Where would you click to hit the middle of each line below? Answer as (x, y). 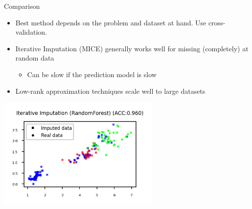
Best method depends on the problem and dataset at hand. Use (111, 22)
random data (35, 58)
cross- (217, 22)
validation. (31, 32)
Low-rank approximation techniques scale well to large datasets (110, 91)
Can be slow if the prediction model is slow (92, 74)
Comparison (22, 6)
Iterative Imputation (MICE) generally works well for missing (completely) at (132, 48)
